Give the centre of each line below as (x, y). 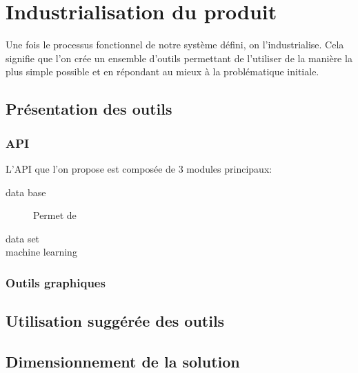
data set (23, 238)
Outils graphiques (56, 282)
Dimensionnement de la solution (123, 361)
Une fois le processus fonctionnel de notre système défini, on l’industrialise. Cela (175, 45)
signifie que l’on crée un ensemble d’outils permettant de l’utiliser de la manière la (179, 58)
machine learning (41, 252)
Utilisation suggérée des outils (115, 321)
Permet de (55, 215)
